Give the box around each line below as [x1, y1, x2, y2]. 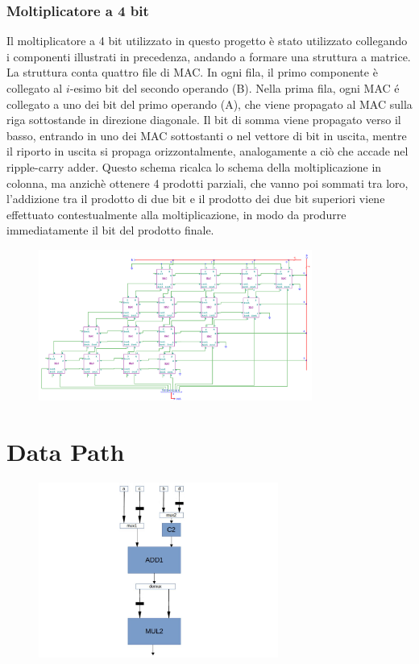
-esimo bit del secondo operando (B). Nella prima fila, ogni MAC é [69, 80, 400, 96]
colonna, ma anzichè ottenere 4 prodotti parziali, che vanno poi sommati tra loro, [6, 174, 409, 191]
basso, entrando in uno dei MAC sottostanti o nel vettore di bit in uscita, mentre [6, 127, 407, 143]
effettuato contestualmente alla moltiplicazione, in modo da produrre [6, 205, 346, 222]
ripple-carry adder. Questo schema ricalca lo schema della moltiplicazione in [6, 158, 382, 175]
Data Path [6, 435, 125, 468]
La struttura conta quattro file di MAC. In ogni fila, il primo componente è [6, 64, 378, 81]
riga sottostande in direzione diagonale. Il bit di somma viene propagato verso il [6, 111, 401, 128]
